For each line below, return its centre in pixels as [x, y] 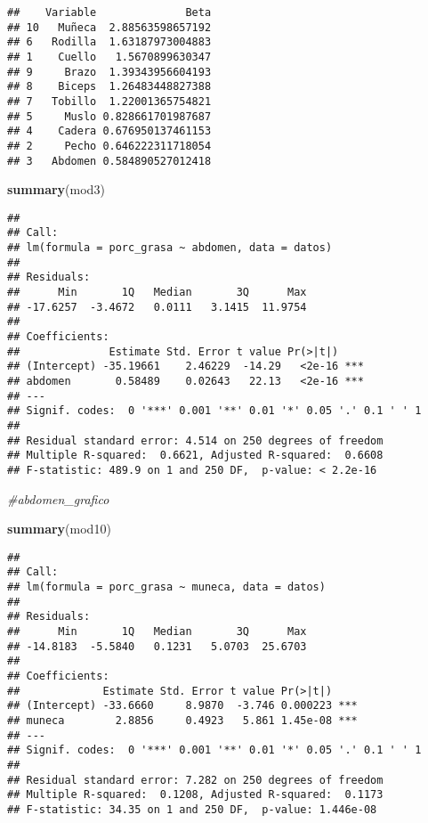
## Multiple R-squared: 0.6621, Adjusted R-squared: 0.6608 [195, 456]
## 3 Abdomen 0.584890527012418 [109, 161]
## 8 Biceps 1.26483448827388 [109, 87]
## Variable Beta [109, 12]
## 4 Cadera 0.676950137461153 [109, 131]
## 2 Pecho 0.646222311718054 [109, 146]
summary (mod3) [56, 189]
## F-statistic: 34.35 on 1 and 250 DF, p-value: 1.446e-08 [192, 809]
